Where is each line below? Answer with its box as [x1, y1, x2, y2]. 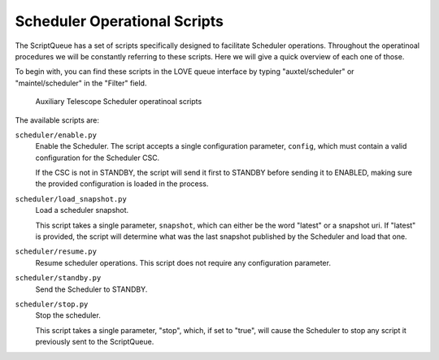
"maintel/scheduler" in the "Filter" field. [15, 78, 147, 88]
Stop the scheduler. [35, 310, 101, 320]
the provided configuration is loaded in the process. [35, 179, 209, 189]
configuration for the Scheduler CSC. [35, 153, 160, 163]
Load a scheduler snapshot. [35, 206, 129, 215]
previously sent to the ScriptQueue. [35, 337, 154, 347]
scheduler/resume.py [15, 247, 98, 256]
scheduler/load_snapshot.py [15, 194, 128, 203]
